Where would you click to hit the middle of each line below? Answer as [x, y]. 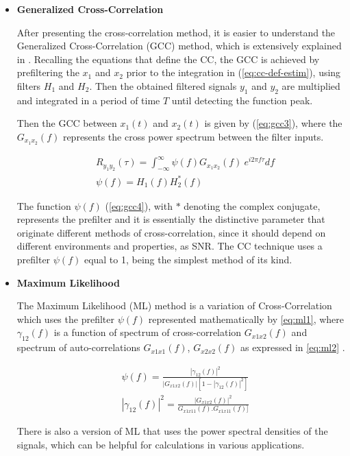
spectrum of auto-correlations [78, 347]
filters [29, 85]
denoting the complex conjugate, [252, 205]
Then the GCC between [67, 123]
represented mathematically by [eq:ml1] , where [246, 319]
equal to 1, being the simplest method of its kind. [188, 260]
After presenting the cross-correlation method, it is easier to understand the [176, 32]
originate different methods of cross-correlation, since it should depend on [171, 232]
